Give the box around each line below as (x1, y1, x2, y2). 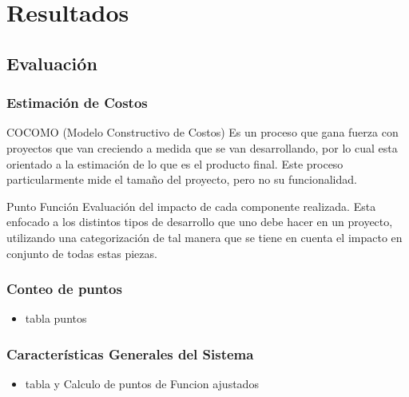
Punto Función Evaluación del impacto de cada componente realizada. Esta (6, 197, 376, 214)
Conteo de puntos (6, 279, 122, 299)
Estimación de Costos (6, 93, 148, 113)
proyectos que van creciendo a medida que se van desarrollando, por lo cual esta (6, 139, 398, 156)
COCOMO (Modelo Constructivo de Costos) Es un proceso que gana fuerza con (6, 124, 399, 141)
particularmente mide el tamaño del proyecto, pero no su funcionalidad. (6, 171, 357, 188)
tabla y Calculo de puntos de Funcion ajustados (25, 375, 259, 392)
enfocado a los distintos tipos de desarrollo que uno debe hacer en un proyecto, (6, 213, 393, 230)
